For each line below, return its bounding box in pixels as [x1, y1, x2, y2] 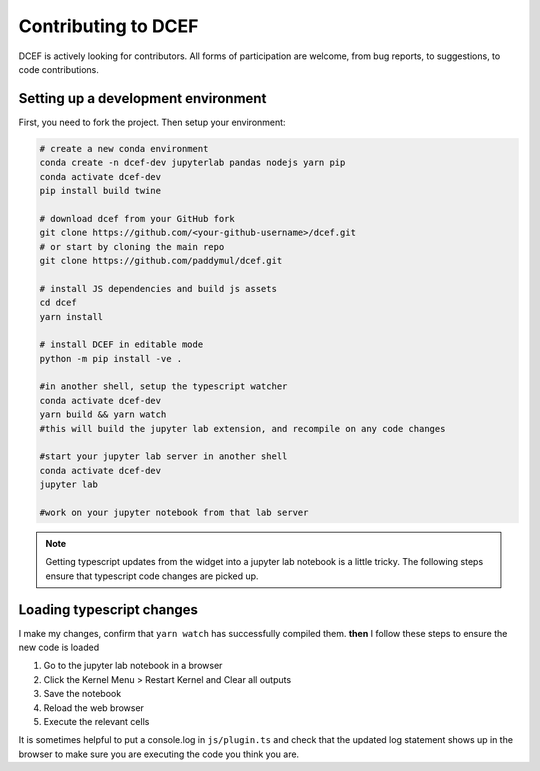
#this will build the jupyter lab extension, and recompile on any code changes [39, 423, 446, 434]
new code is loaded [18, 641, 100, 654]
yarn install [39, 311, 104, 322]
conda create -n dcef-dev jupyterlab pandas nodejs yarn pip [39, 157, 346, 169]
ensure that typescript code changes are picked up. [45, 570, 259, 582]
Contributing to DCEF [18, 15, 199, 37]
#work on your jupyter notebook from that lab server [39, 506, 309, 518]
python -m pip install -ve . [39, 353, 183, 364]
